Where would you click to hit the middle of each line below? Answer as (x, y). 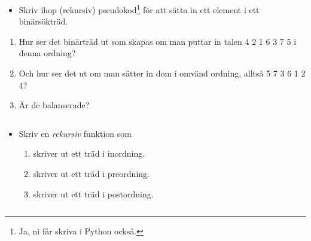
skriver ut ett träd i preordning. (91, 173)
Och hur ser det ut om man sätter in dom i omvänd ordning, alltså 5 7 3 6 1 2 (162, 73)
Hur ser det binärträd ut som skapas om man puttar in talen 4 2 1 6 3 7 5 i (158, 41)
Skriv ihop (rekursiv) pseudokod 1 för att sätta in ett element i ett (139, 9)
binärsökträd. (43, 21)
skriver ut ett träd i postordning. (93, 193)
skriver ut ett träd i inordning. (89, 153)
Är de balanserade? (54, 105)
